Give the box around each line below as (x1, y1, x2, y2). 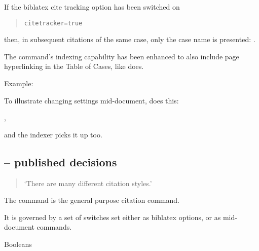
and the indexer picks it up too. (4, 129, 102, 139)
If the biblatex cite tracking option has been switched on (4, 2, 180, 12)
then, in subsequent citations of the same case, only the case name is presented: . (4, 34, 255, 45)
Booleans (4, 238, 32, 249)
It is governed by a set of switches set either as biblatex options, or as (4, 211, 221, 222)
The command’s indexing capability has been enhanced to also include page (4, 51, 239, 61)
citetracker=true (24, 19, 83, 27)
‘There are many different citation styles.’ (24, 177, 152, 188)
